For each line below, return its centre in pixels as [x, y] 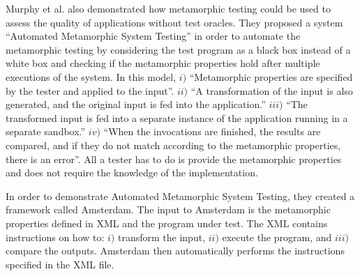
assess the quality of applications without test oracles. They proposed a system [174, 22]
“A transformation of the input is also [272, 90]
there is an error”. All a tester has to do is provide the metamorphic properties [174, 159]
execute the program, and [277, 237]
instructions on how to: [55, 237]
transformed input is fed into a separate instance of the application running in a [177, 117]
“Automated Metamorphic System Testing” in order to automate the [153, 36]
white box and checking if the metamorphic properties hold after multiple [163, 63]
